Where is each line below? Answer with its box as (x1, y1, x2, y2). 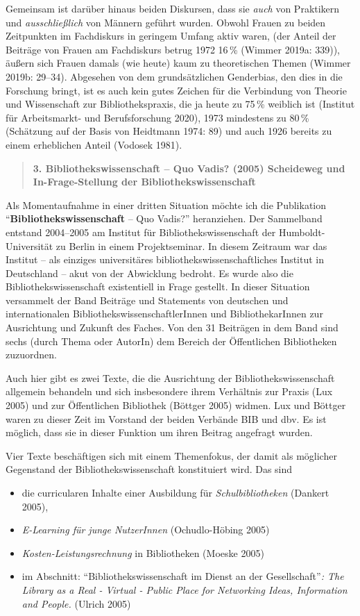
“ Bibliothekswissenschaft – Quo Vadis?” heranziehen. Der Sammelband (6, 211, 323, 226)
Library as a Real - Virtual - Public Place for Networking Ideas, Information (22, 582, 348, 597)
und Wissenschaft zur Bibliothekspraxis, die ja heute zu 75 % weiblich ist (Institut (6, 97, 355, 111)
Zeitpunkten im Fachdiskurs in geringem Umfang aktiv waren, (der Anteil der (6, 28, 336, 43)
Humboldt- (278, 224, 325, 239)
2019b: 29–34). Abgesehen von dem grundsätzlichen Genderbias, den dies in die (6, 69, 343, 83)
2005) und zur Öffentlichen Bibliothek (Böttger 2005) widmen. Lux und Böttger (6, 398, 346, 413)
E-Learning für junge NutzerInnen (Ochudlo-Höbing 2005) (22, 522, 270, 537)
